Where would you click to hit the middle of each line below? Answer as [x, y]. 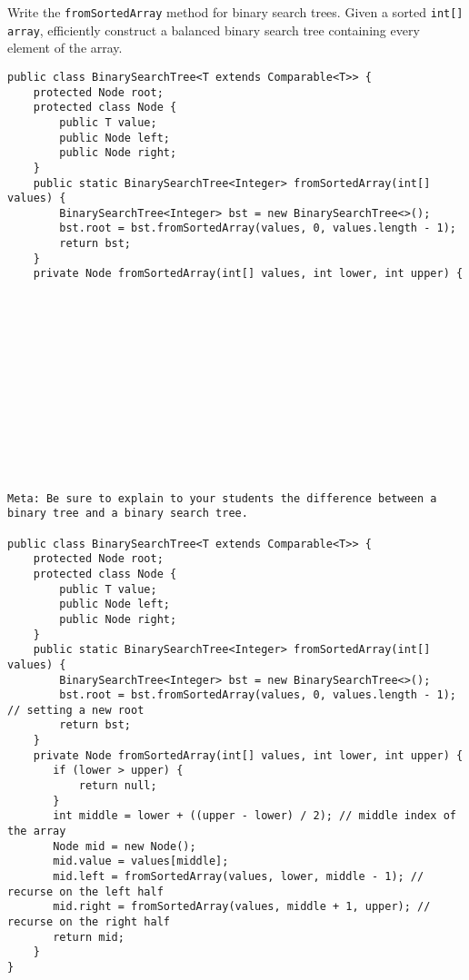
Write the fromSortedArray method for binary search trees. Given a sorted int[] [235, 12]
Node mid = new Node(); [125, 846]
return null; [118, 786]
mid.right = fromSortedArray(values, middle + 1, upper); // [242, 907]
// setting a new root [76, 710]
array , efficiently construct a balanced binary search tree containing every [214, 30]
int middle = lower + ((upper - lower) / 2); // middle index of [254, 816]
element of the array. [65, 48]
